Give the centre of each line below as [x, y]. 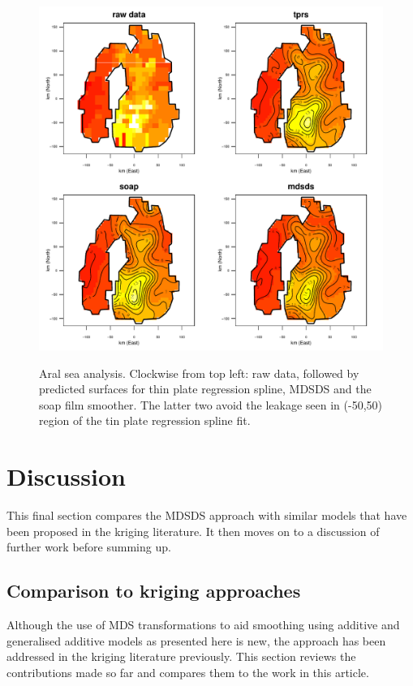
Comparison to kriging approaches [154, 591]
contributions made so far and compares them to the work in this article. [188, 672]
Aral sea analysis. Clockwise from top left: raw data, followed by [199, 373]
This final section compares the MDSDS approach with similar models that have [207, 515]
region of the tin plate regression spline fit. [145, 420]
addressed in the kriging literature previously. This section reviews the [181, 656]
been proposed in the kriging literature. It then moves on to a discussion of [193, 531]
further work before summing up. [89, 547]
